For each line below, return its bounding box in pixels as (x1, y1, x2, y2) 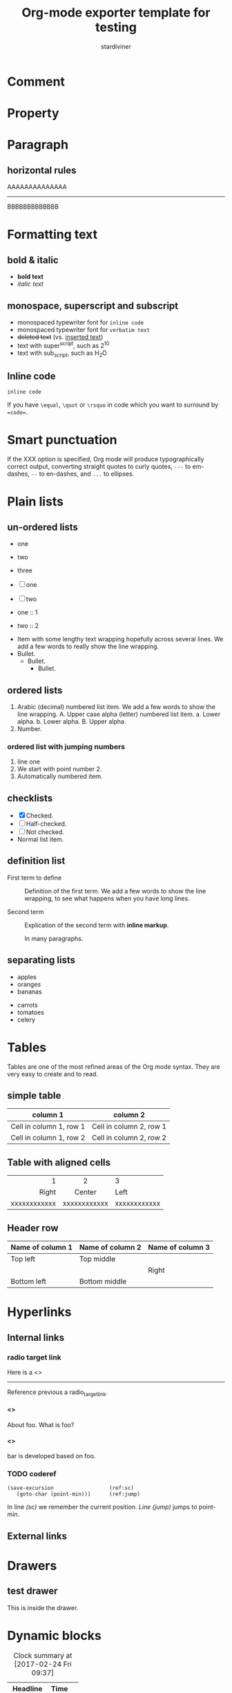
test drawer (7, 1585, 58, 1597)
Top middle (79, 1255, 116, 1264)
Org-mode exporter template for (21, 5, 211, 21)
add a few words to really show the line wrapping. (17, 642, 159, 650)
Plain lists (7, 494, 64, 510)
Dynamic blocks (7, 1628, 101, 1644)
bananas (17, 987, 43, 996)
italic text (17, 280, 43, 288)
